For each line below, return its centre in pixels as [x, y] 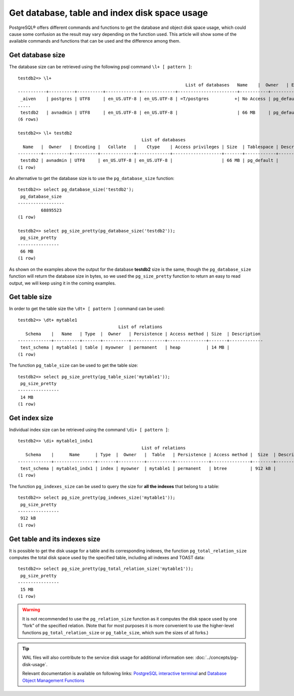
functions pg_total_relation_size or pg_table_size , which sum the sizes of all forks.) [115, 632]
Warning [31, 610]
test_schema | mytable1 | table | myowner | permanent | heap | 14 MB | [125, 348]
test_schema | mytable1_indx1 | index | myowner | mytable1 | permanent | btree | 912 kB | [148, 469]
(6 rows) [28, 119]
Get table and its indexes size [55, 539]
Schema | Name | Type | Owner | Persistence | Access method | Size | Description [143, 334]
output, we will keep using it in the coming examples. [62, 283]
